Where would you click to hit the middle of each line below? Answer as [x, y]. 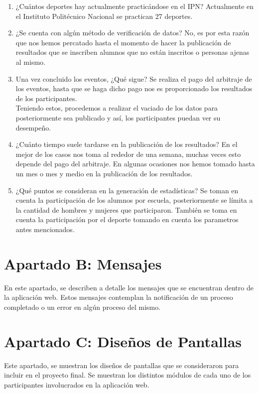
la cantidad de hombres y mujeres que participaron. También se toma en [126, 209]
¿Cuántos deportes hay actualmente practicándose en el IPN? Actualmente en [135, 6]
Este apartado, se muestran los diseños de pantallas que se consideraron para [122, 365]
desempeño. [33, 127]
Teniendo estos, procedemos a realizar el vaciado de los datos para [117, 108]
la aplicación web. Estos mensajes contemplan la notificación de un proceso [119, 297]
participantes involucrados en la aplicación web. [77, 384]
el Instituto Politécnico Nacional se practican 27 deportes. [104, 16]
